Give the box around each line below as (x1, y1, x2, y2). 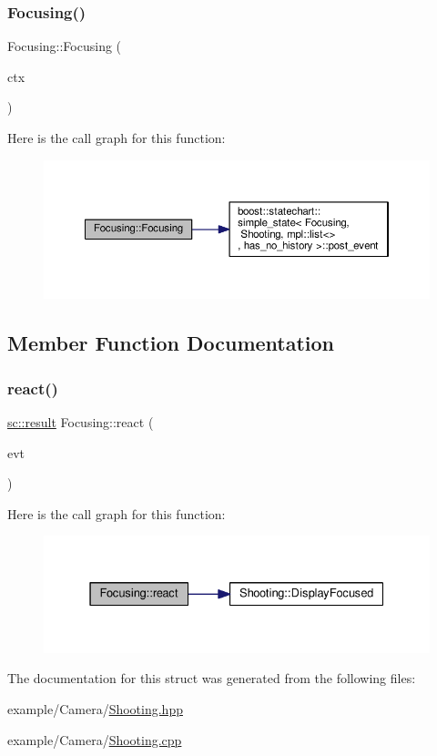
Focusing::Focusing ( (7, 36, 122, 56)
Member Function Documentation (7, 329, 335, 357)
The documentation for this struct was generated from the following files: (7, 669, 416, 688)
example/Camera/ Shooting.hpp (7, 700, 183, 719)
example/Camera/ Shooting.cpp (7, 730, 182, 749)
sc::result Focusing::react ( (7, 413, 154, 432)
